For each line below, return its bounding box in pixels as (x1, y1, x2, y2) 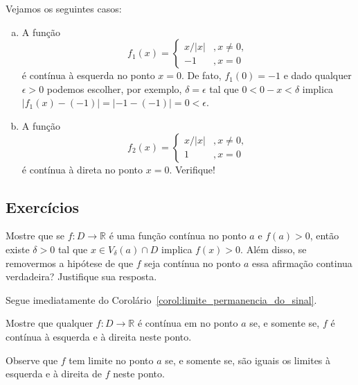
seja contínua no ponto (144, 255, 241, 270)
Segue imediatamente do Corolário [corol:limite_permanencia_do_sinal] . (6, 292, 317, 307)
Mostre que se (6, 228, 64, 243)
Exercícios (6, 196, 80, 217)
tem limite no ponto (69, 352, 154, 367)
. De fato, (181, 68, 222, 83)
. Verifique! (169, 162, 215, 176)
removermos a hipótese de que (6, 255, 134, 270)
